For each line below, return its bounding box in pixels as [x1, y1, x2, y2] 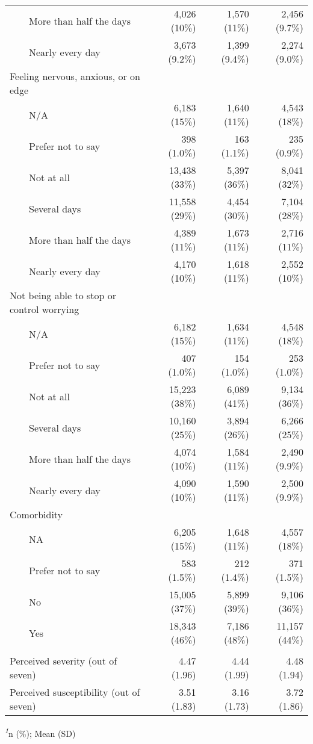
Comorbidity [10, 507, 63, 521]
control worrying [10, 302, 79, 316]
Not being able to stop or [10, 288, 117, 302]
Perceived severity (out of [10, 654, 117, 668]
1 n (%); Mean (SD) [5, 725, 76, 739]
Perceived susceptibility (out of [10, 685, 140, 699]
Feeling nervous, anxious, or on [10, 69, 140, 83]
